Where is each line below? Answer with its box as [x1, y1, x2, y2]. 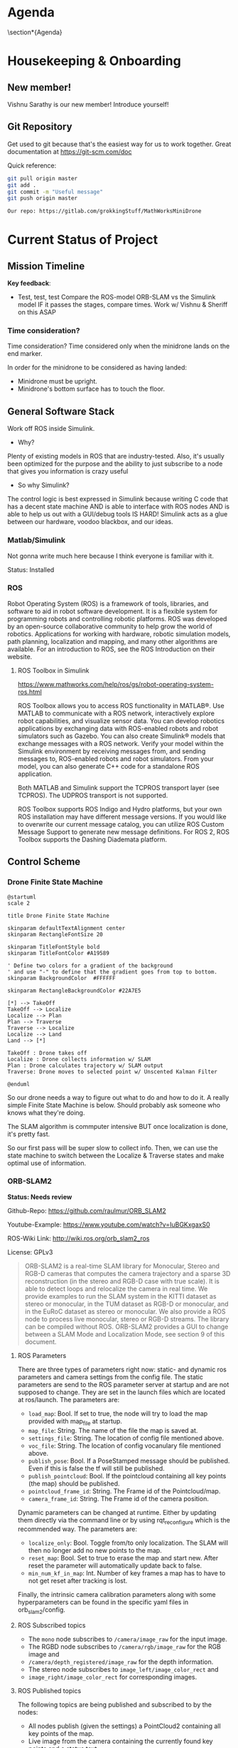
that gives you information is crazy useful [7, 467, 129, 476]
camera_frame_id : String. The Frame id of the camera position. [28, 1494, 210, 1503]
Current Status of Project [7, 232, 158, 248]
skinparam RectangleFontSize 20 [7, 931, 103, 938]
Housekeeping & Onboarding [7, 53, 181, 69]
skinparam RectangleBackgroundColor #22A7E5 [7, 987, 141, 994]
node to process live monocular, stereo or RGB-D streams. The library [24, 1314, 229, 1323]
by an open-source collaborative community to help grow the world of [7, 622, 213, 630]
